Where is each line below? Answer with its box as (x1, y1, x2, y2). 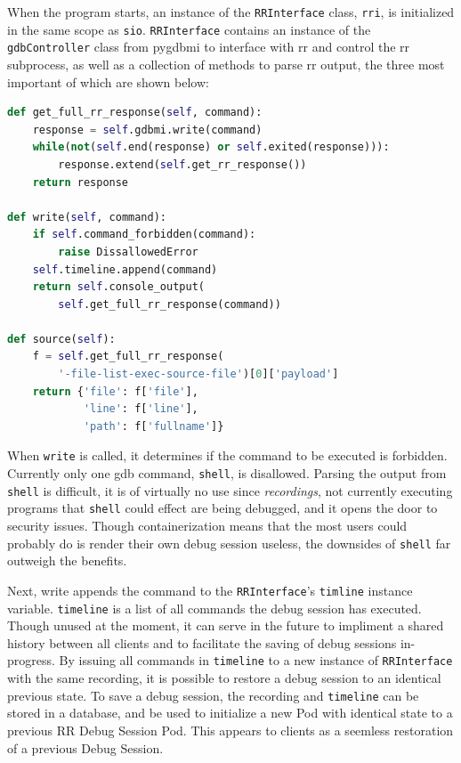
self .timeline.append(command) (32, 263, 218, 276)
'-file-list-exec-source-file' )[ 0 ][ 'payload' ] (58, 368, 339, 381)
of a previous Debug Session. (7, 738, 164, 757)
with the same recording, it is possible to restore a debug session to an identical (7, 669, 441, 687)
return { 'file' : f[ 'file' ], (32, 385, 198, 398)
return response (32, 175, 129, 189)
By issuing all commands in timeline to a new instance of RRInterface (59, 651, 453, 670)
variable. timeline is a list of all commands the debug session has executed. (7, 598, 422, 617)
